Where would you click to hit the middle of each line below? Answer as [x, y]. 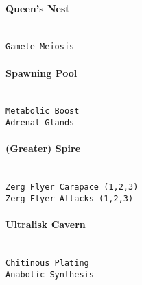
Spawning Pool [42, 72]
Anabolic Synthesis [50, 274]
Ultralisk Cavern [46, 224]
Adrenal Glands [40, 123]
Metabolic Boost [43, 111]
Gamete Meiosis [40, 47]
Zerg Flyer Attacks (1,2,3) [70, 198]
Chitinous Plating [47, 263]
